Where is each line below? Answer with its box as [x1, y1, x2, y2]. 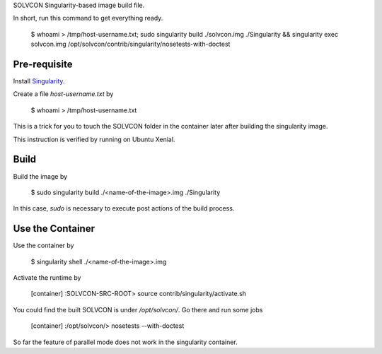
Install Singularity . [13, 77, 65, 85]
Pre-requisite [13, 58, 73, 70]
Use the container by [13, 241, 74, 250]
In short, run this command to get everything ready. [13, 14, 163, 23]
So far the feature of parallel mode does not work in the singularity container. [13, 338, 238, 346]
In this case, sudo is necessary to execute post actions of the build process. [13, 204, 235, 213]
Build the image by [13, 172, 68, 180]
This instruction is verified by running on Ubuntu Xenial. [13, 135, 175, 143]
